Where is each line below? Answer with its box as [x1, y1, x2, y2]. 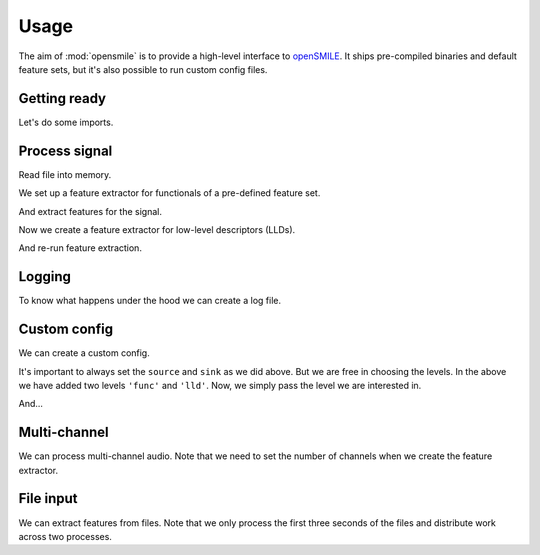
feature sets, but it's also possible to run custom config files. [18, 63, 268, 75]
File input [18, 490, 78, 507]
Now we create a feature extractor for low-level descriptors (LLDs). [18, 223, 296, 235]
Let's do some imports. [18, 116, 114, 128]
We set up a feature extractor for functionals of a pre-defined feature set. [18, 187, 321, 199]
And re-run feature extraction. [18, 242, 142, 254]
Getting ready [18, 90, 107, 107]
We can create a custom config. [18, 347, 150, 359]
